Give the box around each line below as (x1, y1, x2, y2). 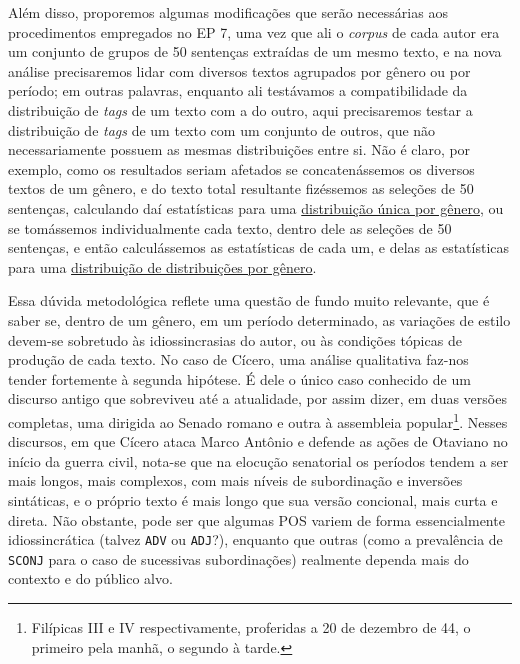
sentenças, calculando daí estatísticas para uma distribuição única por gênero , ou (8, 197, 504, 218)
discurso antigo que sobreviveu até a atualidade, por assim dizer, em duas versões (8, 388, 507, 409)
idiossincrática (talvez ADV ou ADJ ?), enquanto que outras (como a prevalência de (8, 529, 503, 550)
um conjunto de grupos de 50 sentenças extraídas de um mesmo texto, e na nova (8, 41, 502, 62)
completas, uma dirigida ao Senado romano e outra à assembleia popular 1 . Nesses (8, 408, 508, 432)
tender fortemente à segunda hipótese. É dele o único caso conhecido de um (8, 368, 471, 389)
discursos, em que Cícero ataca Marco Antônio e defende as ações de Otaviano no (8, 431, 508, 452)
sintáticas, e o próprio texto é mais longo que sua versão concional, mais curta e (8, 489, 498, 510)
